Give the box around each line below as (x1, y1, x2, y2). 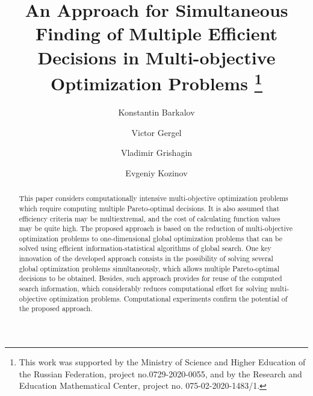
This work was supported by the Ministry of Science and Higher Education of (19, 356, 306, 368)
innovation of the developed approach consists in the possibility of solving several (19, 253, 273, 264)
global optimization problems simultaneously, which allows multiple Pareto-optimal (19, 263, 280, 273)
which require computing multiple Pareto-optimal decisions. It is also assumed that (19, 203, 280, 213)
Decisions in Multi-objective (37, 45, 276, 69)
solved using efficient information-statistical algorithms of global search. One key (19, 243, 271, 253)
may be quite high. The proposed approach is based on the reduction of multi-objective (19, 223, 293, 234)
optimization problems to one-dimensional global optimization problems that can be (19, 233, 283, 243)
